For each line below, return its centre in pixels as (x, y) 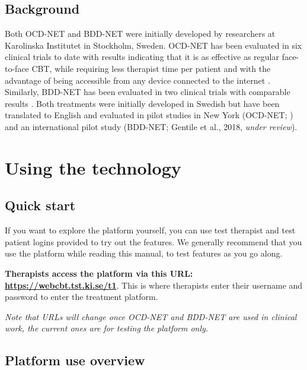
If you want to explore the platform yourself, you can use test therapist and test (150, 230)
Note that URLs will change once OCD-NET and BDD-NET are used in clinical (151, 316)
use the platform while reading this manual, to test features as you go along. (144, 253)
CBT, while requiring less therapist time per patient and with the (151, 68)
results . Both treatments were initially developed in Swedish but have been (142, 103)
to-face (17, 68)
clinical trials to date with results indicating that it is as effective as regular (142, 57)
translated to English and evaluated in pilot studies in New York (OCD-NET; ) (149, 115)
